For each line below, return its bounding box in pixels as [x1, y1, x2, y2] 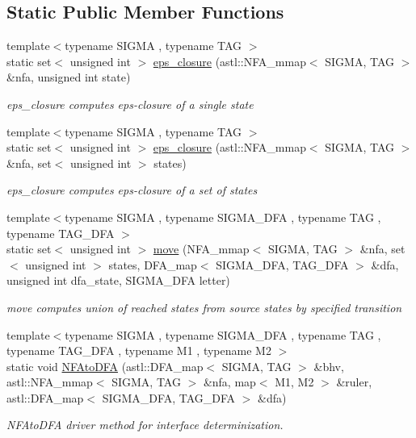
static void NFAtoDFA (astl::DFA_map [6, 357, 204, 374]
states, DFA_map [108, 256, 197, 273]
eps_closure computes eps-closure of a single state [6, 95, 254, 112]
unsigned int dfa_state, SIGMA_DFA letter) [6, 272, 230, 289]
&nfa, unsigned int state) [6, 69, 131, 86]
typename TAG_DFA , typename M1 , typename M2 [6, 342, 271, 359]
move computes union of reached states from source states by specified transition [6, 298, 402, 315]
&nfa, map [203, 373, 256, 390]
